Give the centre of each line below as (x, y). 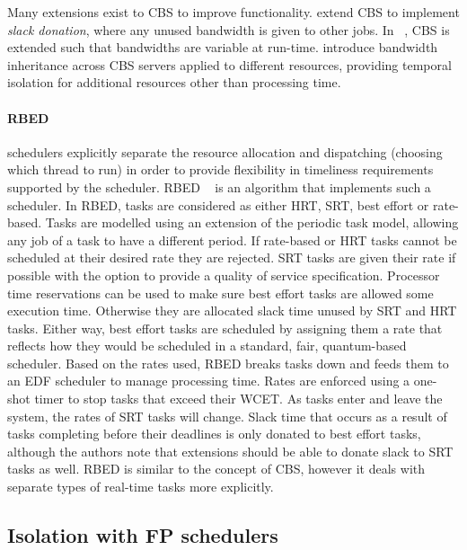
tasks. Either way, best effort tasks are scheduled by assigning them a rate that (225, 328)
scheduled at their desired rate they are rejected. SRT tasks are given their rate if (232, 257)
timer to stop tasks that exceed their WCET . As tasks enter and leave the (238, 399)
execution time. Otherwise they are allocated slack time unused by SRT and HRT (232, 310)
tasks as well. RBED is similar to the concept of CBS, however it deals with (216, 469)
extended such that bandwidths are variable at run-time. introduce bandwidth (223, 47)
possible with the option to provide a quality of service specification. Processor (224, 275)
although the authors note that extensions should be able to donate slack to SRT (230, 451)
